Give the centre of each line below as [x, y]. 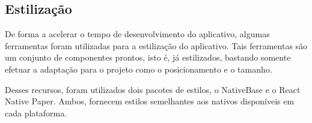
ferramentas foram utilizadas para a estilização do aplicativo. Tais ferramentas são [156, 45]
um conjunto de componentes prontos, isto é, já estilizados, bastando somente [148, 57]
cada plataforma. [36, 112]
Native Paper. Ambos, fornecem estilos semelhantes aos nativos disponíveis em [150, 101]
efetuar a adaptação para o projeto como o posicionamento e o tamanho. [139, 69]
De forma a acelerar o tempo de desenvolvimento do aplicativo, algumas [137, 34]
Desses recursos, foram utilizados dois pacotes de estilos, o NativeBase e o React [153, 89]
